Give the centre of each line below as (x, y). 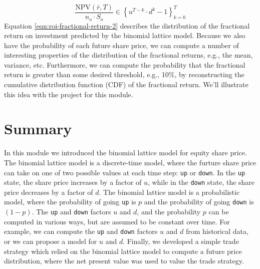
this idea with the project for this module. (69, 94)
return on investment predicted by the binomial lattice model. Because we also (125, 35)
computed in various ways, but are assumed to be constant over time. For (117, 221)
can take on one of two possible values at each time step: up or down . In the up (125, 172)
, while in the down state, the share (201, 182)
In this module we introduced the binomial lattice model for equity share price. (125, 153)
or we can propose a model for (51, 241)
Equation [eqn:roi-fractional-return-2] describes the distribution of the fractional (127, 25)
